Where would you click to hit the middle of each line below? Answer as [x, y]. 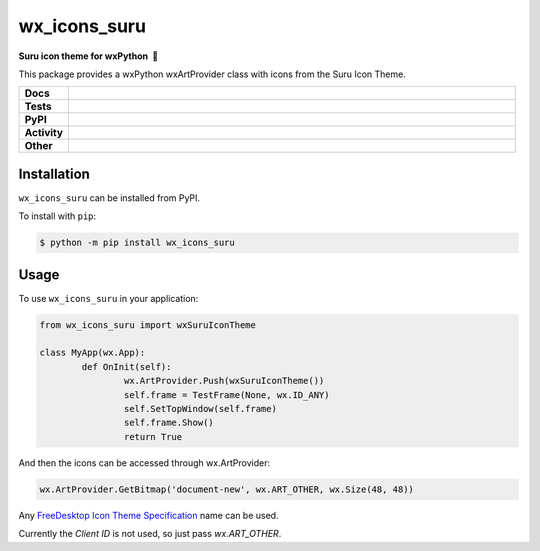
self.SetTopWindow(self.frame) [200, 409]
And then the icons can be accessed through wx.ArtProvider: [144, 462]
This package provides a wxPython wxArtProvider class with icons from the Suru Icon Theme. [212, 74]
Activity [44, 133]
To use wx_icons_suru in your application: [108, 298]
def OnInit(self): [126, 366]
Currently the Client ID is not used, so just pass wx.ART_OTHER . [150, 534]
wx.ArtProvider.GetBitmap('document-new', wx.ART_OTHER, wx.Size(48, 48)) [227, 489]
